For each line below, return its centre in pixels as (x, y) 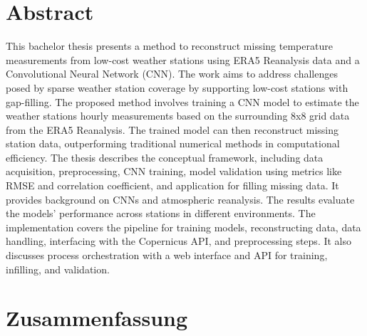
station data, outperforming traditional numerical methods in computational (173, 143)
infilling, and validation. (58, 269)
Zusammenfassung (97, 318)
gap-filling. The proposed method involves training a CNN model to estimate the (182, 101)
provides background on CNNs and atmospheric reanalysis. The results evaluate (180, 199)
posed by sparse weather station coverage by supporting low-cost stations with (177, 87)
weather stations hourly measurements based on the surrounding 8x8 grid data (178, 116)
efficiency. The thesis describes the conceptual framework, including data (165, 157)
